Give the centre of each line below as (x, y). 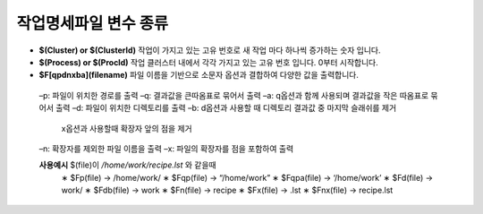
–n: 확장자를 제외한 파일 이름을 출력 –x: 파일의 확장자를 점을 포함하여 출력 (166, 149)
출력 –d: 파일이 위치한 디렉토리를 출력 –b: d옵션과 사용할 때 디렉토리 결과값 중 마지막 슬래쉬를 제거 (226, 108)
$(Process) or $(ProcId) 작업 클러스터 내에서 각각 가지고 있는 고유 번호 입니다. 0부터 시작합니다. (209, 62)
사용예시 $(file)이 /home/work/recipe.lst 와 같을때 (127, 165)
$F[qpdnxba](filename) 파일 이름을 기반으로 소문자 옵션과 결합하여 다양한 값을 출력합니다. (199, 75)
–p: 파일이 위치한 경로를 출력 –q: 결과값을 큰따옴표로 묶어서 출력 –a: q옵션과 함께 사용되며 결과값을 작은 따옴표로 (234, 95)
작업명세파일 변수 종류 (93, 23)
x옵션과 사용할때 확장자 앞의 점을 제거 (127, 128)
